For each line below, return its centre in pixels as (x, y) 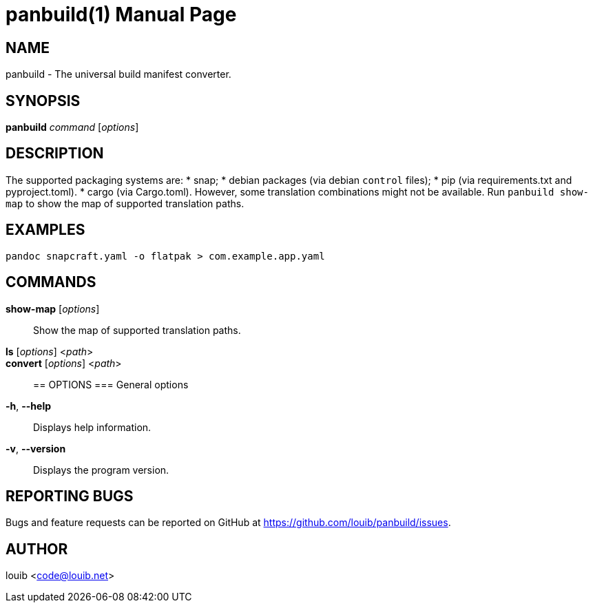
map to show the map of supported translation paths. (125, 203)
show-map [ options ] (53, 308)
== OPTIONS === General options (111, 384)
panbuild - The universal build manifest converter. (118, 74)
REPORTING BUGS (70, 496)
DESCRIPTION (55, 154)
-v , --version (36, 448)
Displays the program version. (101, 470)
